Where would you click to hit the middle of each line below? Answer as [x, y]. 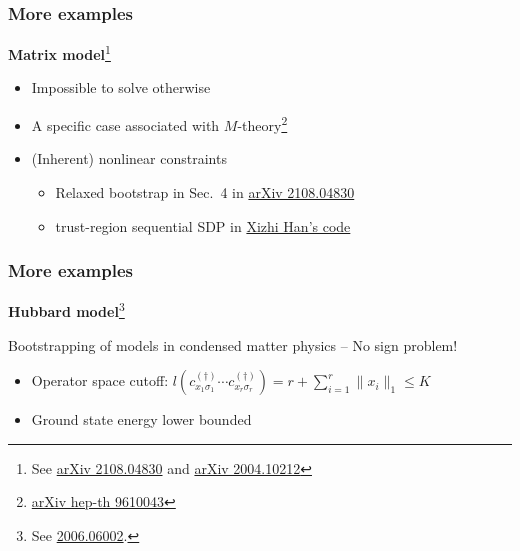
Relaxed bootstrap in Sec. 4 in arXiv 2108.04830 [205, 191]
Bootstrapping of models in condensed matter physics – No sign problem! [233, 344]
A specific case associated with [125, 124]
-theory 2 [262, 123]
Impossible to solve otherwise [121, 87]
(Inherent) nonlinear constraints [129, 158]
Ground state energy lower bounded [141, 419]
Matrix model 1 [59, 52]
